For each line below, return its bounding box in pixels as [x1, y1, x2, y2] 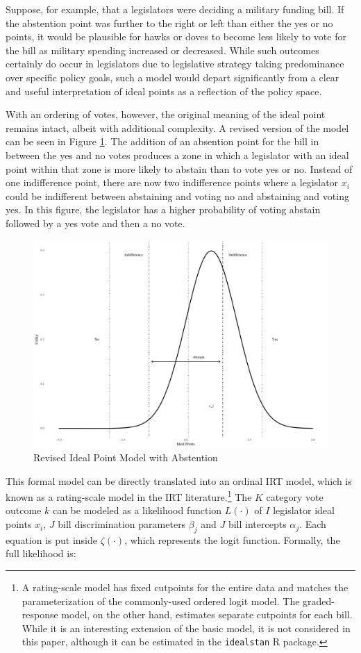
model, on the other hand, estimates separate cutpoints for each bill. [61, 607, 353, 622]
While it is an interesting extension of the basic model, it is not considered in [22, 620, 351, 635]
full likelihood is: [6, 546, 76, 561]
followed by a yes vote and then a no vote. [6, 215, 185, 230]
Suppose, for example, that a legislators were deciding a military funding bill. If [6, 2, 344, 16]
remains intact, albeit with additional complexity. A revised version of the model [6, 120, 349, 135]
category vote [266, 489, 324, 504]
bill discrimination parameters [58, 517, 186, 531]
